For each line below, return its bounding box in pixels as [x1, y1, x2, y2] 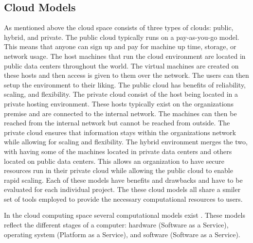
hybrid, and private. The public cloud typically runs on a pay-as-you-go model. [4, 32, 239, 42]
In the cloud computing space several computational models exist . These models [4, 210, 245, 220]
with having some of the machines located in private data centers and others [4, 146, 232, 156]
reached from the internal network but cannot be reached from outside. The [4, 118, 230, 128]
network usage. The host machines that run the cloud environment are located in [4, 51, 246, 61]
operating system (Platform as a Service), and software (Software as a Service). [4, 229, 240, 239]
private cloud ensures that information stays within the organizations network [4, 127, 236, 137]
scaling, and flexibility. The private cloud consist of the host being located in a [4, 89, 238, 99]
